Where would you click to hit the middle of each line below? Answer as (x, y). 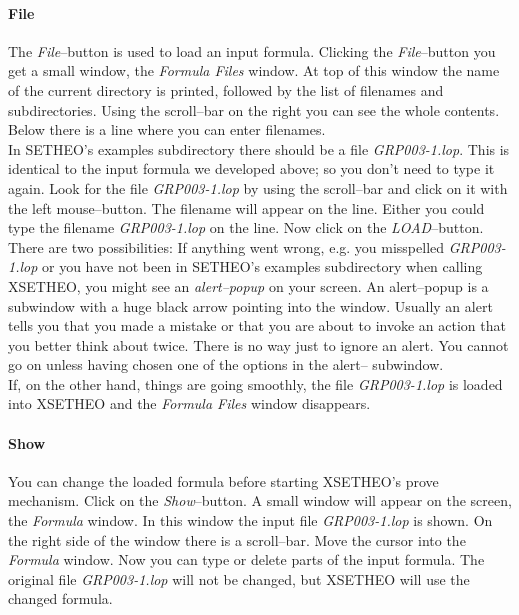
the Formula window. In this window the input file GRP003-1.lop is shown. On (250, 520)
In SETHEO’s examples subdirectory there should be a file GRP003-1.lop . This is (259, 148)
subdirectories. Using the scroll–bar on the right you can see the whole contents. (254, 109)
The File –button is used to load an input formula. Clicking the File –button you (252, 50)
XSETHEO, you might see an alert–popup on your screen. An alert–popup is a (248, 285)
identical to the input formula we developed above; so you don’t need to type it (251, 168)
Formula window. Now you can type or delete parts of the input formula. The (246, 559)
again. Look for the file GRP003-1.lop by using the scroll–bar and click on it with (258, 187)
